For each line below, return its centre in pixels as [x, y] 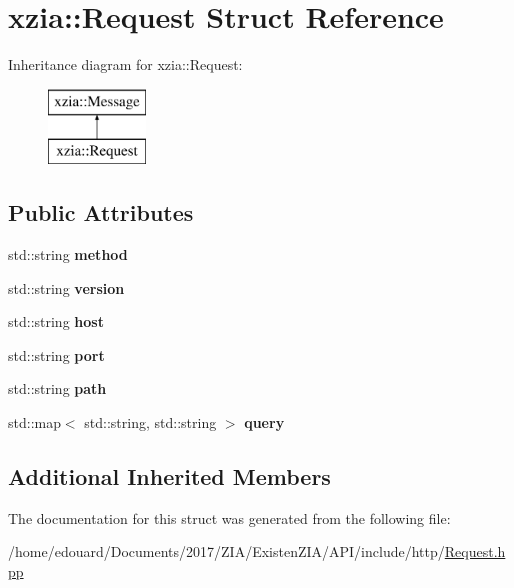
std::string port [56, 354]
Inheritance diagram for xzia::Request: [125, 64]
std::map [34, 422]
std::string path [57, 388]
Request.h [475, 551]
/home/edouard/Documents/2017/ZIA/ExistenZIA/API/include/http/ [226, 551]
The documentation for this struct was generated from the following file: [229, 517]
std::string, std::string [150, 422]
